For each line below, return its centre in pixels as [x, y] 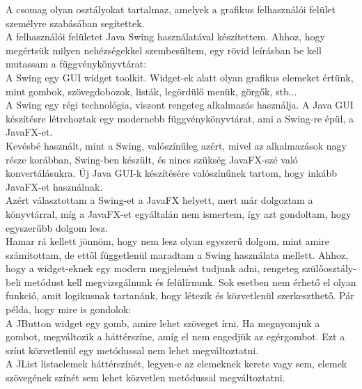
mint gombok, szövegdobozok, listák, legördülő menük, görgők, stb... [151, 91]
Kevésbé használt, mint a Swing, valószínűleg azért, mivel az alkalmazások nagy [176, 145]
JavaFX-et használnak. [54, 186]
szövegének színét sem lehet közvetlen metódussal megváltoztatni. [145, 378]
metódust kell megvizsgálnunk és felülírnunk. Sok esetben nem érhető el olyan [190, 281]
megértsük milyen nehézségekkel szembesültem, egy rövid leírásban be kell [164, 50]
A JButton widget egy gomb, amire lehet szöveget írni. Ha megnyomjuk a [163, 323]
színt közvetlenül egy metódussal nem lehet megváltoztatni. [132, 350]
